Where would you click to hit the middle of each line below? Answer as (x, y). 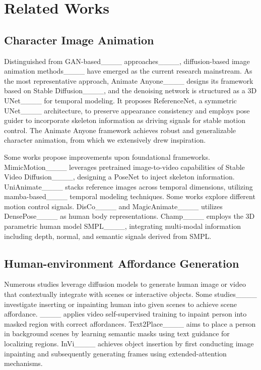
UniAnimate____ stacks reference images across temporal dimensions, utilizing (128, 186)
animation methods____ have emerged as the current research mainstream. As (128, 71)
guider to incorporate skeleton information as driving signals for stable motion (125, 120)
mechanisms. (23, 363)
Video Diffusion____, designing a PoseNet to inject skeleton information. (119, 177)
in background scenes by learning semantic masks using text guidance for (117, 333)
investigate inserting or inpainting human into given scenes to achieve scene (121, 304)
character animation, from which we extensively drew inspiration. (105, 140)
